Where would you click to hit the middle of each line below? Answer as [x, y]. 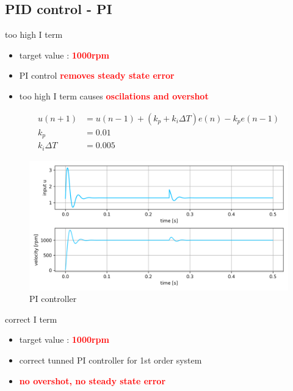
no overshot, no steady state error [92, 380]
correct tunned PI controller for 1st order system [110, 360]
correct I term [31, 319]
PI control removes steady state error [97, 75]
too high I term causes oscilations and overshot [114, 95]
